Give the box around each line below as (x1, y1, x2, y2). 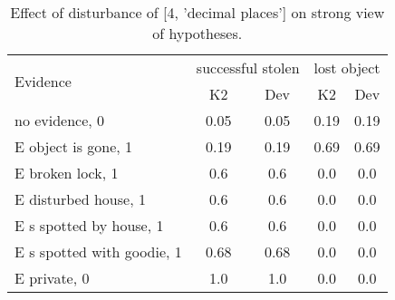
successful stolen (196, 57, 300, 78)
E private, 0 (14, 267, 90, 288)
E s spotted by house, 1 (14, 215, 164, 236)
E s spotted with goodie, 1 (14, 241, 182, 262)
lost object (313, 57, 381, 78)
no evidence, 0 (14, 110, 105, 131)
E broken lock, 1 (14, 162, 119, 183)
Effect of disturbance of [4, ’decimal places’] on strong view (10, 2, 385, 23)
